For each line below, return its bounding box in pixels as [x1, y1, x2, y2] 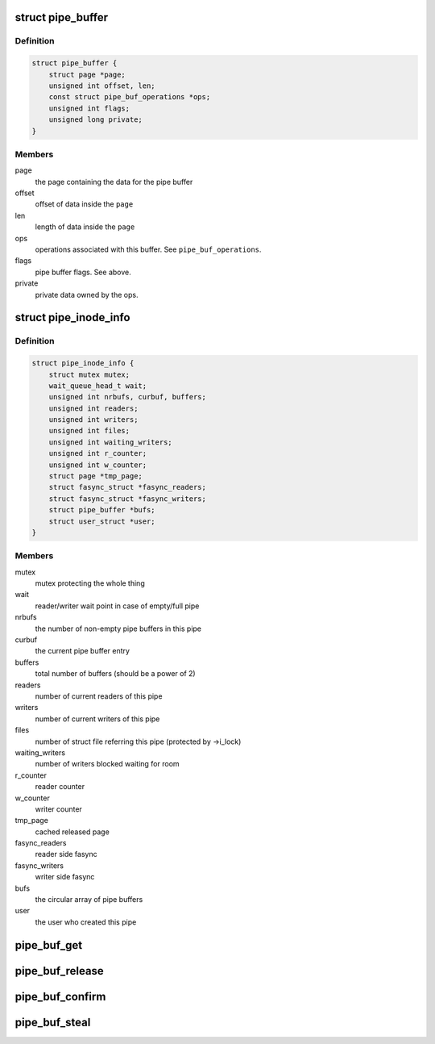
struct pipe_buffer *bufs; [48, 505, 156, 515]
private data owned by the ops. [35, 290, 139, 299]
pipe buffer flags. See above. [35, 267, 132, 277]
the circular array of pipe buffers [35, 895, 143, 904]
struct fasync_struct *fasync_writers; [48, 494, 207, 503]
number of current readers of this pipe [35, 691, 163, 701]
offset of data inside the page [35, 199, 134, 209]
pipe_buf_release [14, 964, 104, 978]
